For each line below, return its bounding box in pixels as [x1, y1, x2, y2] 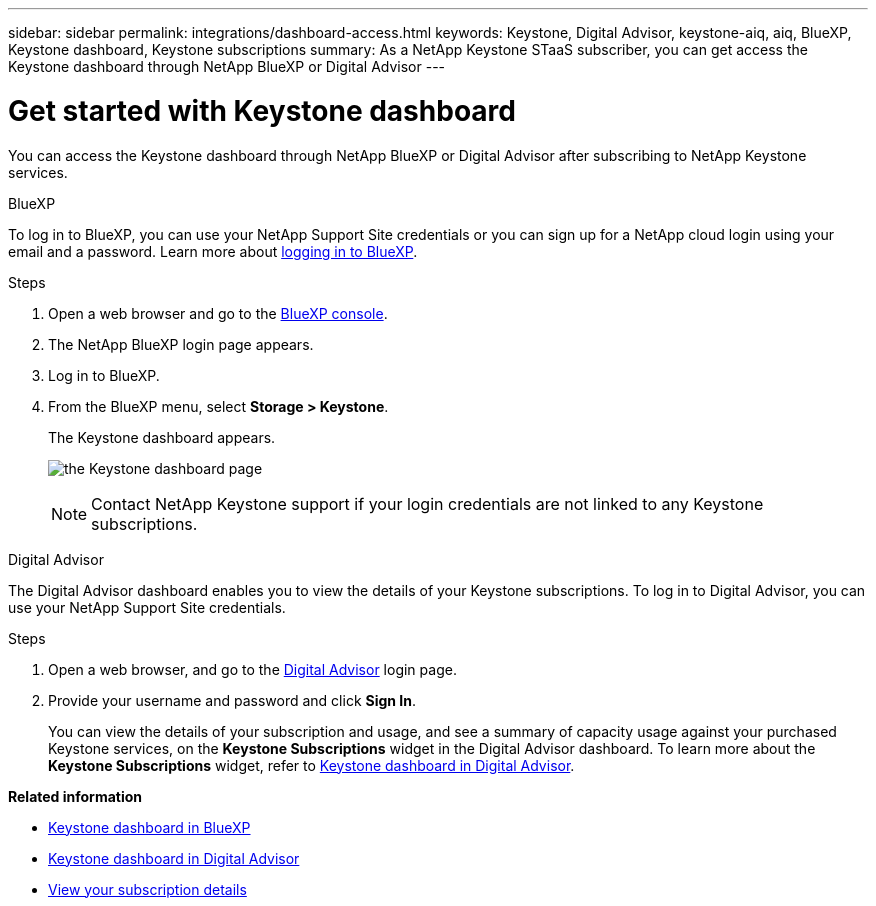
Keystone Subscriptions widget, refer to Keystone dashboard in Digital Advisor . [48, 756, 575, 774]
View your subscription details [48, 880, 247, 898]
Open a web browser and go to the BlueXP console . [48, 304, 388, 322]
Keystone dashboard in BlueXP [48, 818, 251, 836]
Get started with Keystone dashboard [8, 93, 516, 128]
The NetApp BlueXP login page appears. [48, 335, 314, 353]
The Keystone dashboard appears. [48, 428, 276, 446]
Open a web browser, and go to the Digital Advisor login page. [48, 660, 457, 678]
